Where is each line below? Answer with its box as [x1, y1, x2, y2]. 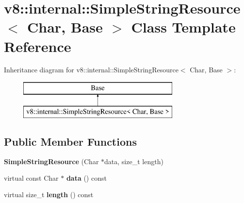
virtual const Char [4, 173, 59, 183]
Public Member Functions [4, 134, 137, 149]
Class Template [131, 17, 236, 37]
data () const [66, 173, 107, 183]
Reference [4, 36, 71, 56]
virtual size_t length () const [4, 189, 94, 199]
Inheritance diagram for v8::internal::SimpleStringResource [4, 64, 179, 74]
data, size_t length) [104, 156, 163, 167]
